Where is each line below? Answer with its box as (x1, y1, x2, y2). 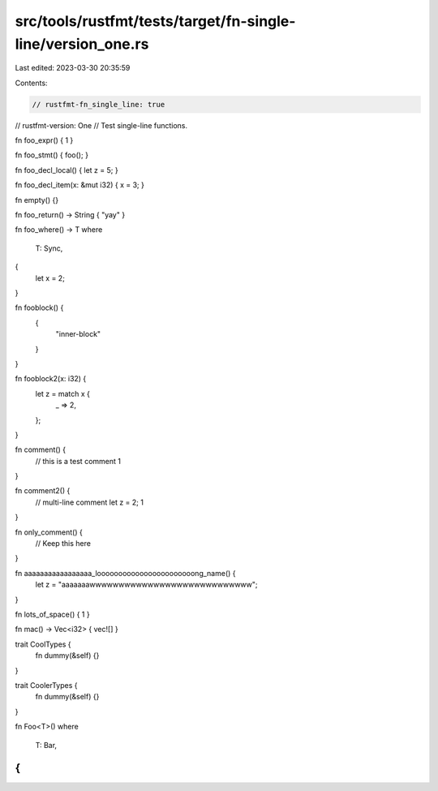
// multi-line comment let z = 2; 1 (35, 497, 144, 507)
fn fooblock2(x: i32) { (15, 374, 87, 384)
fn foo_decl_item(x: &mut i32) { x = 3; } (15, 180, 145, 190)
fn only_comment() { (15, 527, 83, 537)
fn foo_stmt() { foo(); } (15, 150, 89, 160)
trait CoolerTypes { (15, 680, 78, 690)
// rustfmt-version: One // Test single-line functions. (15, 120, 188, 130)
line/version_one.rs (15, 35, 149, 53)
